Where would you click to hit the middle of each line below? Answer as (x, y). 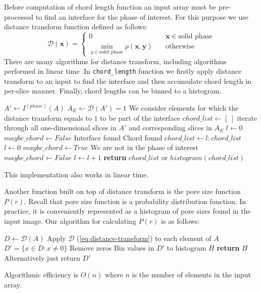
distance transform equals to (48, 117)
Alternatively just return (42, 257)
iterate (247, 117)
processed (19, 16)
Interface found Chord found (118, 137)
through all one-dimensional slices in (60, 128)
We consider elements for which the (184, 108)
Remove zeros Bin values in (112, 248)
